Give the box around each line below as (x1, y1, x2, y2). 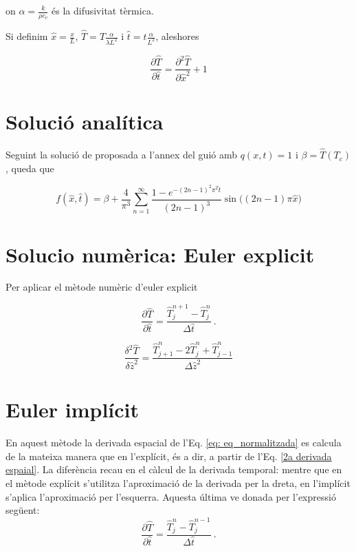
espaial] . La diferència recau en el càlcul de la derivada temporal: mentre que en (5, 462, 342, 477)
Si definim (5, 29, 48, 43)
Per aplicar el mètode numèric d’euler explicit (5, 280, 198, 294)
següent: (5, 503, 40, 517)
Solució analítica (5, 107, 164, 135)
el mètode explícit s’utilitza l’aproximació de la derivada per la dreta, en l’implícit (5, 476, 351, 490)
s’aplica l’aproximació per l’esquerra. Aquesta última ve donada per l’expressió (5, 489, 336, 503)
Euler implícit (5, 395, 140, 424)
